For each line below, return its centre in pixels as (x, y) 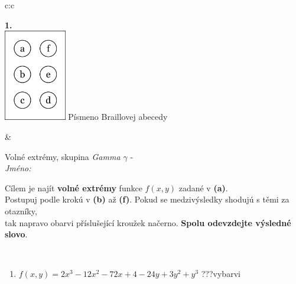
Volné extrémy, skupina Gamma (63, 156)
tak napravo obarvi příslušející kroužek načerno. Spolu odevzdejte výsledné (148, 222)
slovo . (16, 234)
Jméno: (18, 168)
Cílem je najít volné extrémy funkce (74, 187)
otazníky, (21, 210)
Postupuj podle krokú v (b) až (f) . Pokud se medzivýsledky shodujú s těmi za (147, 199)
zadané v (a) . (203, 187)
